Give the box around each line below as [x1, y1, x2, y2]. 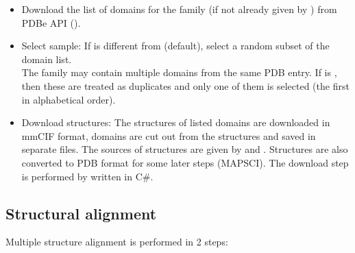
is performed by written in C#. [21, 169, 154, 183]
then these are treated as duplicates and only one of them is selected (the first [21, 78, 350, 93]
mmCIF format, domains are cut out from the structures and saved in [21, 128, 316, 143]
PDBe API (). [21, 15, 81, 29]
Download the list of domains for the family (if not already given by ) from [21, 2, 337, 16]
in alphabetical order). [21, 92, 116, 106]
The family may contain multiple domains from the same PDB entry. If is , [21, 65, 337, 80]
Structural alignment [5, 202, 157, 224]
